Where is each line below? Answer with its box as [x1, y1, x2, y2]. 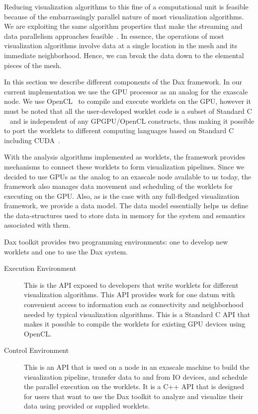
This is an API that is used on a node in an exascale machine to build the [24, 362, 250, 372]
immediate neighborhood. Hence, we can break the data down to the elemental [4, 50, 244, 60]
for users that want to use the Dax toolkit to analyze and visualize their [24, 391, 244, 401]
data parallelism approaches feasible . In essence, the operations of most [4, 30, 224, 41]
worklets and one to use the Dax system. [4, 246, 128, 256]
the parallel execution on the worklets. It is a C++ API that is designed [24, 381, 245, 392]
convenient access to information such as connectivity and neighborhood [24, 299, 244, 310]
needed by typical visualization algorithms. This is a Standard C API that [24, 309, 251, 319]
